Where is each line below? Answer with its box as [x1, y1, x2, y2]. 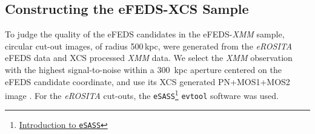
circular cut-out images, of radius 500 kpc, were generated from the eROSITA [5, 39, 293, 52]
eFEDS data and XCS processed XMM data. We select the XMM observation [5, 51, 293, 64]
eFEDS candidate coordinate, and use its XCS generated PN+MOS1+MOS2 [5, 75, 290, 88]
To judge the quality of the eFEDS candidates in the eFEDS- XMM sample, [5, 28, 285, 40]
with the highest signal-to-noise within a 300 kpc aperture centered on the [5, 63, 282, 75]
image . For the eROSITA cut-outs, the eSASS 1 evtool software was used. [5, 88, 279, 101]
